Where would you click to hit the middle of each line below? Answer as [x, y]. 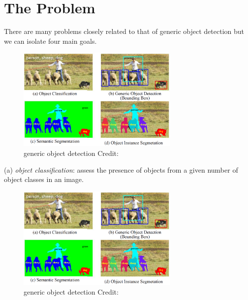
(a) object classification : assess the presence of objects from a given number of [121, 169]
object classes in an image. [44, 179]
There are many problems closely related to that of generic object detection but [124, 31]
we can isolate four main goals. [50, 41]
